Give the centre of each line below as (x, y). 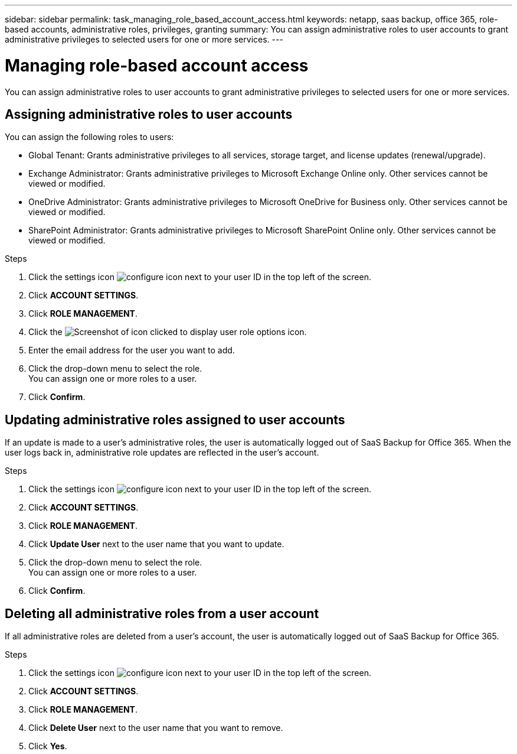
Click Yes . (48, 746)
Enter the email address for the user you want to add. (132, 350)
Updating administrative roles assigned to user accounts (175, 420)
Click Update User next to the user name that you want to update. (156, 544)
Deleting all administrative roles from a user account (162, 613)
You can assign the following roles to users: (89, 137)
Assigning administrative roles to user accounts (149, 114)
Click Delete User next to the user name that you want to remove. (156, 728)
